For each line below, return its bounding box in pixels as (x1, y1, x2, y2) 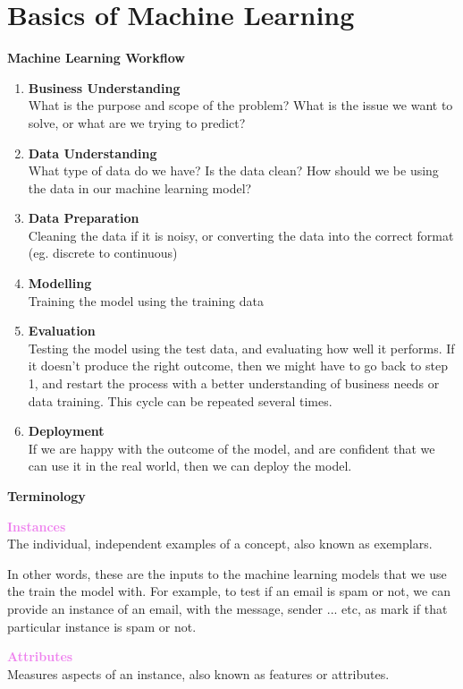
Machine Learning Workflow (7, 48, 185, 67)
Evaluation (28, 321, 96, 340)
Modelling (28, 274, 92, 293)
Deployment (28, 421, 105, 440)
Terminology (7, 487, 86, 505)
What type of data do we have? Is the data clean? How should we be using (28, 161, 439, 180)
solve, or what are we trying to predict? (28, 113, 246, 132)
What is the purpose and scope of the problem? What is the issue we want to (28, 96, 453, 115)
